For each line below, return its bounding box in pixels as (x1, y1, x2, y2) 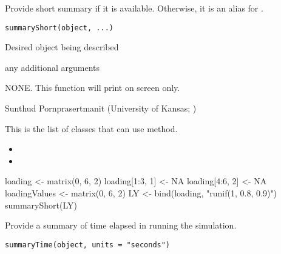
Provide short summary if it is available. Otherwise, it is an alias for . (5, 2, 263, 14)
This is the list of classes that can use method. (5, 122, 178, 135)
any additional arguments (5, 61, 100, 73)
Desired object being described (5, 41, 119, 53)
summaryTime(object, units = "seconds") (5, 240, 171, 249)
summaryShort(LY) (5, 198, 77, 211)
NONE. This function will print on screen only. (5, 81, 180, 94)
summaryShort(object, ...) (5, 23, 113, 32)
